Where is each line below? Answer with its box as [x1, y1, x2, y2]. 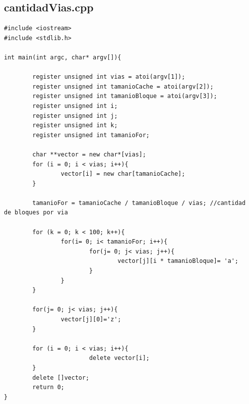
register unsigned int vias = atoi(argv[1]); [32, 73, 186, 81]
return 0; [32, 384, 64, 391]
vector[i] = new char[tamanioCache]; [61, 170, 186, 178]
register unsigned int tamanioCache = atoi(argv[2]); [32, 83, 214, 90]
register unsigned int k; [32, 122, 118, 129]
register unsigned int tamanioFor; [32, 131, 150, 139]
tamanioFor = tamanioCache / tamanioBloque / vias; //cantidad [32, 199, 246, 206]
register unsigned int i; [32, 102, 118, 109]
